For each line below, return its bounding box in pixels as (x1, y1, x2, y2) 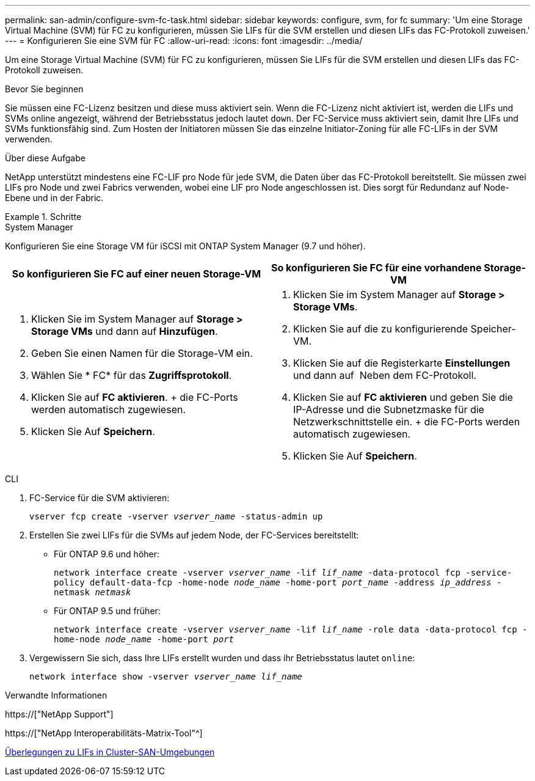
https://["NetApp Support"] (5, 709, 114, 719)
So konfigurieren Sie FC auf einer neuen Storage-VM (12, 268, 261, 280)
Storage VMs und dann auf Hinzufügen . (31, 325, 218, 337)
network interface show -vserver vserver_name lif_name (29, 672, 302, 681)
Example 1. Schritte (5, 211, 82, 222)
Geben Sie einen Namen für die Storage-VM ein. (31, 347, 253, 359)
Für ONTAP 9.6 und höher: (54, 549, 160, 559)
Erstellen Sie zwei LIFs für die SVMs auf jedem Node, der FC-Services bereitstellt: (29, 530, 359, 540)
